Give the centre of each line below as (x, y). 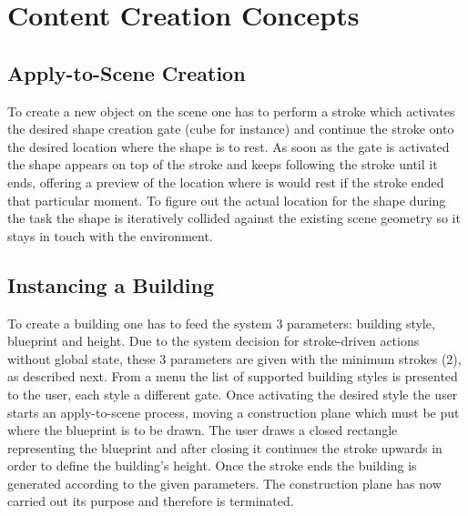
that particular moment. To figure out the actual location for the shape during (227, 200)
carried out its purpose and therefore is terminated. (151, 501)
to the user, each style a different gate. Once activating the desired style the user (233, 394)
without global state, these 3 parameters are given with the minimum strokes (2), (234, 358)
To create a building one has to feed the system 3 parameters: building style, (221, 323)
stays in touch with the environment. (110, 235)
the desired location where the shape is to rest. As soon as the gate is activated (229, 146)
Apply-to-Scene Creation (127, 72)
